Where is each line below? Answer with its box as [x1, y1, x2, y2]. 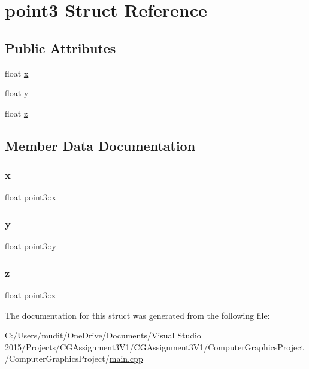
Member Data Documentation [5, 136, 196, 154]
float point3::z [5, 288, 56, 301]
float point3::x [5, 191, 56, 203]
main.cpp [109, 352, 143, 365]
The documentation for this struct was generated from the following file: [5, 309, 270, 321]
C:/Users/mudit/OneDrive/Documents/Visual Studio [5, 329, 201, 341]
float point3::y [5, 240, 56, 252]
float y [5, 87, 29, 99]
